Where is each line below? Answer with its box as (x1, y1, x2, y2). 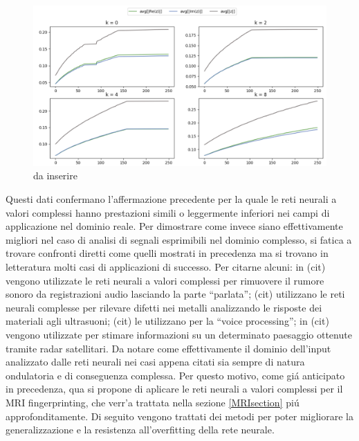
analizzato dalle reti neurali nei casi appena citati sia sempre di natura (6, 354, 305, 369)
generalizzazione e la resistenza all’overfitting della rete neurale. (6, 422, 275, 437)
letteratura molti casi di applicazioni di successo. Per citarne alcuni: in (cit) (6, 260, 326, 274)
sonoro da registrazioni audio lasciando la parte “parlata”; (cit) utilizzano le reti (6, 287, 345, 301)
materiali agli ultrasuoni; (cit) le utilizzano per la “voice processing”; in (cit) (6, 314, 329, 328)
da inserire (33, 168, 77, 183)
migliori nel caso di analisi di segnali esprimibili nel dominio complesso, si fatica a (6, 232, 352, 246)
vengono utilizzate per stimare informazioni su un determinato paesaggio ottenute (6, 327, 352, 341)
